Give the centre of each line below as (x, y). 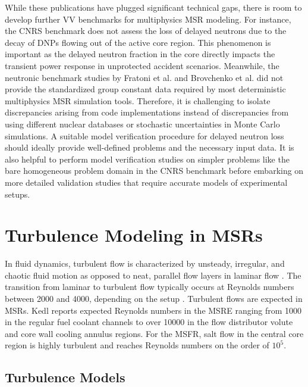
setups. (18, 194)
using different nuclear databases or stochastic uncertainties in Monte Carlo (142, 124)
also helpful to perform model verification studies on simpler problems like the (147, 159)
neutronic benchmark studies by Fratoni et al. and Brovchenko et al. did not (144, 77)
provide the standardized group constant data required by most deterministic (145, 89)
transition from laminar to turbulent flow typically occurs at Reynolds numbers (150, 287)
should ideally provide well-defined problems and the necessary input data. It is (150, 147)
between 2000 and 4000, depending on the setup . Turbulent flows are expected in (154, 298)
